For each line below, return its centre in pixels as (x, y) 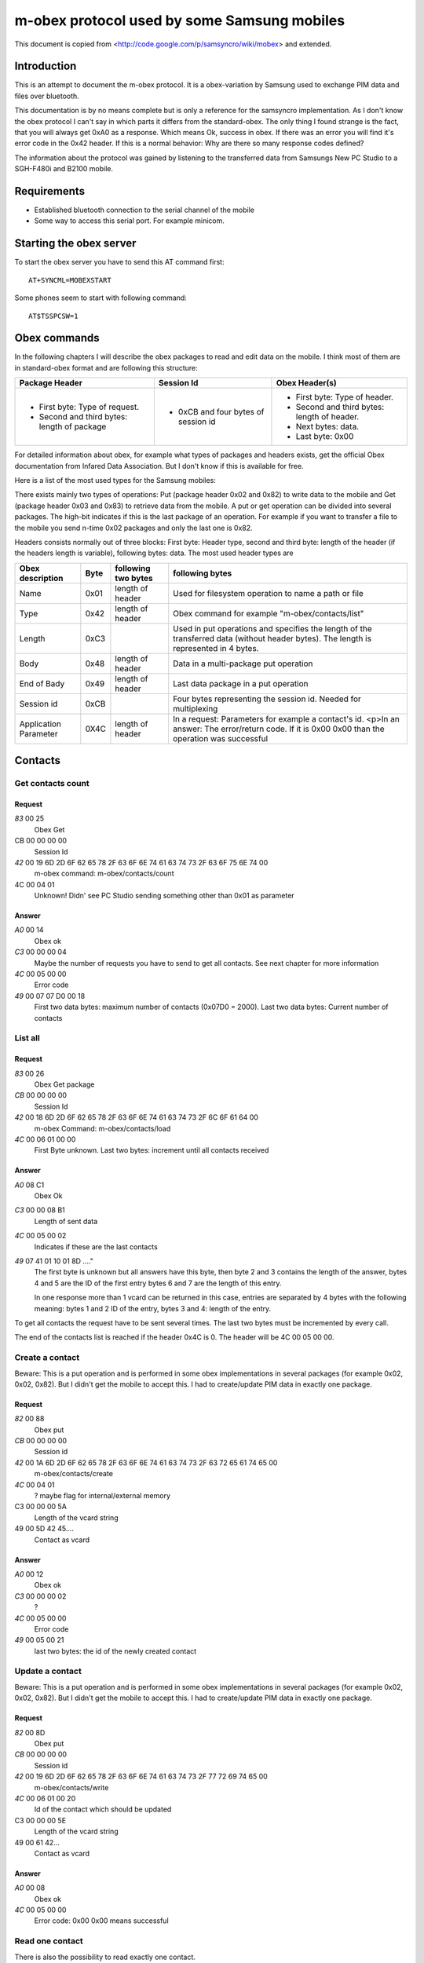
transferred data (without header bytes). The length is (272, 638)
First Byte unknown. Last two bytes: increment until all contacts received (152, 1150)
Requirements (50, 191)
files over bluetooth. (47, 96)
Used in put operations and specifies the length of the (272, 628)
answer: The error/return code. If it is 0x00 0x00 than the (279, 729)
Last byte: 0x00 (325, 437)
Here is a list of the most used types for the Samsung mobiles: (115, 481)
